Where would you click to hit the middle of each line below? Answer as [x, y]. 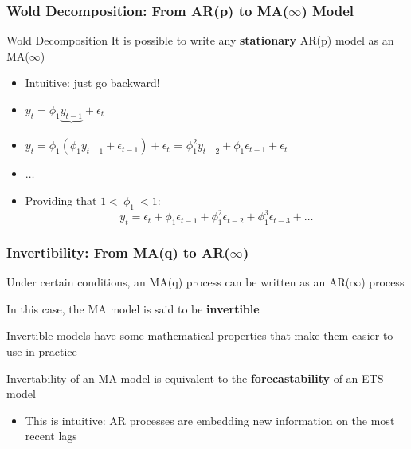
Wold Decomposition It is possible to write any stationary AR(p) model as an [200, 40]
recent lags [51, 436]
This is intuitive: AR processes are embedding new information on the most [210, 420]
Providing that [61, 200]
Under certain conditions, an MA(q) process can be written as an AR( [178, 282]
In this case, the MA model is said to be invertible [133, 308]
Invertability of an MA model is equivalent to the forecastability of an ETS [195, 378]
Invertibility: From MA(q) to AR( [118, 252]
